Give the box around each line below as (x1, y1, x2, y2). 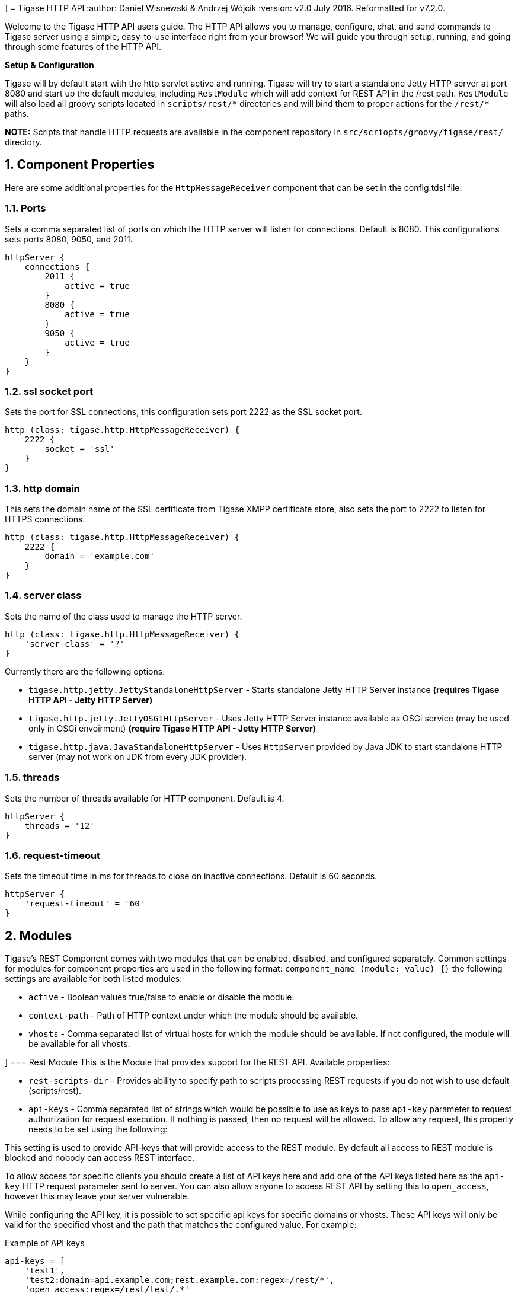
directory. (5, 137, 42, 147)
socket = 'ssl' (44, 444, 115, 454)
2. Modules (5, 928, 72, 943)
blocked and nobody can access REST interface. (5, 1152, 195, 1163)
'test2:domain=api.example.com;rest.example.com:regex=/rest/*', (24, 1275, 335, 1285)
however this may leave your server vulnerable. (5, 1191, 190, 1202)
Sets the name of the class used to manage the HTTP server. (5, 611, 242, 621)
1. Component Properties (5, 157, 155, 173)
